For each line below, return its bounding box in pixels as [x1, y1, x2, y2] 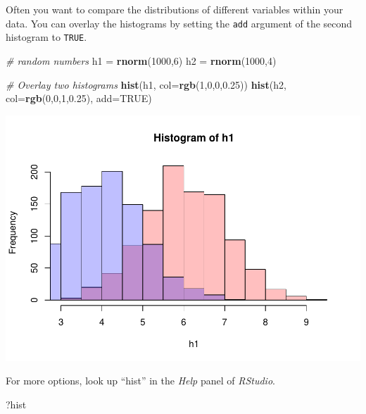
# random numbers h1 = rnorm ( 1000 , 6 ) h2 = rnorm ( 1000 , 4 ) [6, 53, 277, 68]
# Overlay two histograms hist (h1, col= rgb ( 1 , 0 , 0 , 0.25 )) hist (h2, [6, 77, 286, 92]
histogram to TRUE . [6, 30, 87, 44]
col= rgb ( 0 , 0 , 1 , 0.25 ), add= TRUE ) [6, 91, 152, 106]
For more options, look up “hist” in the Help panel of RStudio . [6, 373, 275, 388]
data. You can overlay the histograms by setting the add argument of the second [6, 15, 353, 30]
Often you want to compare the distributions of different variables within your [6, 2, 343, 16]
